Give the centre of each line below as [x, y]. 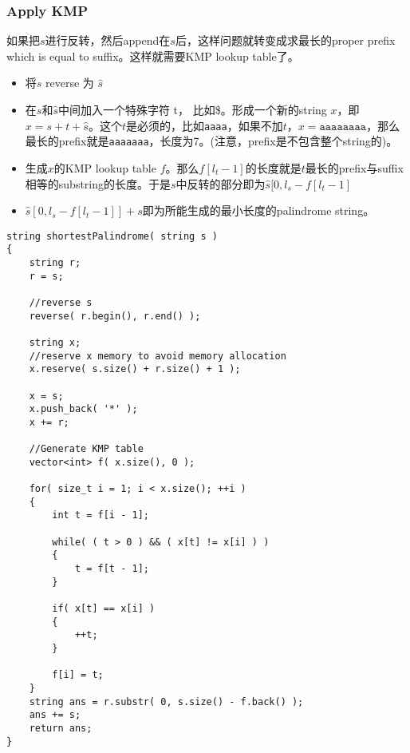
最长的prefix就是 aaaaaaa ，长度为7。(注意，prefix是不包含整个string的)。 [211, 141]
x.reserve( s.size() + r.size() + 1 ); [135, 369]
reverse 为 [70, 83]
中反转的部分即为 [221, 183]
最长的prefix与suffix [354, 167]
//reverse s [61, 302]
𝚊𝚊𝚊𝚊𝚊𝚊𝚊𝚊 [343, 127]
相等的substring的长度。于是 [98, 183]
